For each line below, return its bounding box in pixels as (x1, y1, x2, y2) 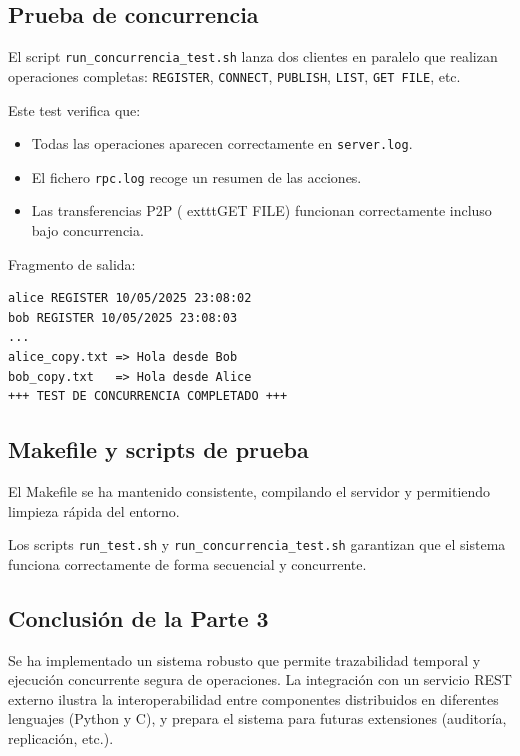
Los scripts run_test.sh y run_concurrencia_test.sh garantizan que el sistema (8, 534, 506, 555)
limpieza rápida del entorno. (8, 500, 180, 521)
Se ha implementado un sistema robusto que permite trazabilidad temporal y (8, 649, 481, 670)
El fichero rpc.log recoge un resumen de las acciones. (31, 166, 362, 187)
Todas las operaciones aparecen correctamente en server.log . (31, 133, 413, 154)
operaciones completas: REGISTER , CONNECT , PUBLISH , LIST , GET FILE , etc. (8, 65, 461, 86)
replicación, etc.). (8, 727, 114, 748)
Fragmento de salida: (8, 253, 136, 274)
